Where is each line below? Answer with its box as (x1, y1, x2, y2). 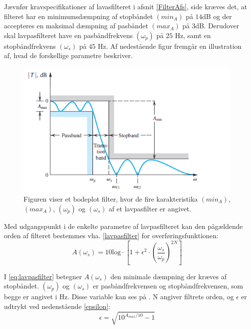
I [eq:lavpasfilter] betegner (4, 271, 82, 281)
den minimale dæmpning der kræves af (110, 271, 227, 281)
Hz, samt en (175, 30, 211, 40)
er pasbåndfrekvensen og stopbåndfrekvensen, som (92, 281, 243, 291)
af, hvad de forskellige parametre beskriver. (4, 50, 133, 61)
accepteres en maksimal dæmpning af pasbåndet (4, 21, 149, 31)
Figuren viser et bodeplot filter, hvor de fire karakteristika (23, 193, 198, 204)
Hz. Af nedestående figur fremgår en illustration (98, 41, 242, 51)
